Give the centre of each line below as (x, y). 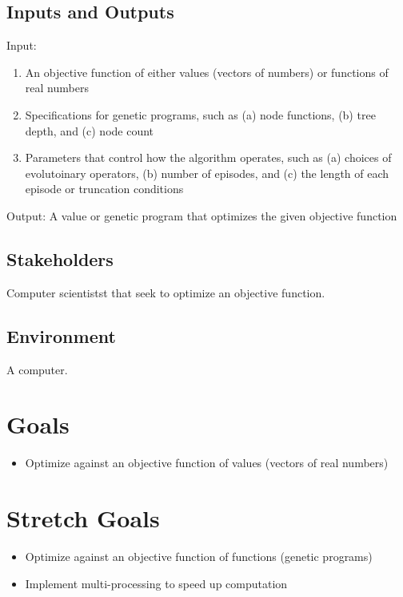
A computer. (37, 369)
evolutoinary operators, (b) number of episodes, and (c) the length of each (207, 173)
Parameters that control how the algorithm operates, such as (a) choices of (208, 157)
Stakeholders (60, 258)
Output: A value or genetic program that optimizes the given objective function (202, 215)
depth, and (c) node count (90, 130)
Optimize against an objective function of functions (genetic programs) (199, 556)
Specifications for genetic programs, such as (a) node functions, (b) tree (200, 114)
